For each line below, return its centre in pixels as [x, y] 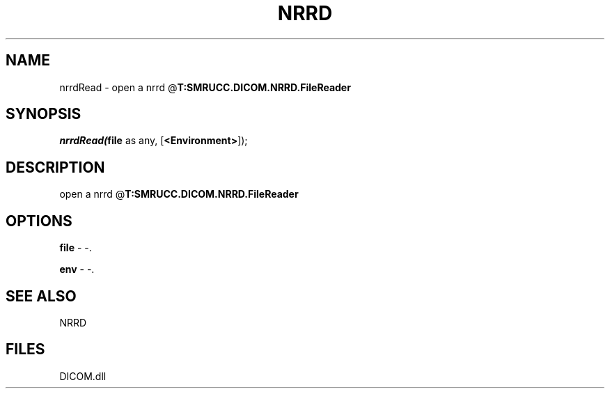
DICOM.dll [83, 376]
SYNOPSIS [44, 114]
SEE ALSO [41, 296]
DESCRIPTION [55, 167]
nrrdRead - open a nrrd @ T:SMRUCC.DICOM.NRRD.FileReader [205, 87]
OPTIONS [39, 221]
